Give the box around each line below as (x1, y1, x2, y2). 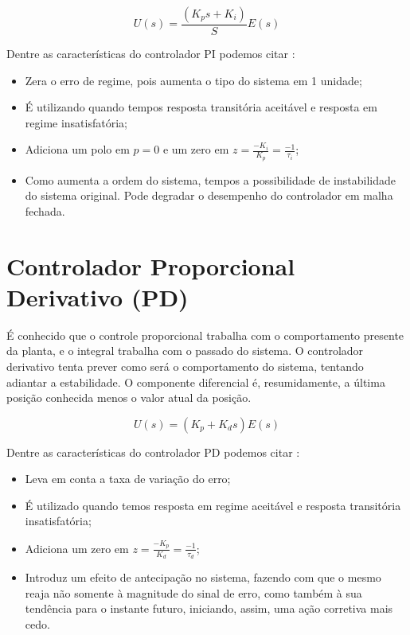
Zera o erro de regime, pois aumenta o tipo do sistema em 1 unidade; (25, 72, 362, 88)
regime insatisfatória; (25, 114, 127, 131)
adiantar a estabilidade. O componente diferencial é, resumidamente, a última (6, 373, 385, 390)
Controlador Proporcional (6, 249, 295, 282)
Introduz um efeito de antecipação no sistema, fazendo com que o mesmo (25, 569, 381, 586)
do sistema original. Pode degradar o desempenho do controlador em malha (25, 187, 393, 204)
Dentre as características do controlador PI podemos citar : (6, 45, 295, 62)
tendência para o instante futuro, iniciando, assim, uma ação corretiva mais (25, 600, 393, 617)
